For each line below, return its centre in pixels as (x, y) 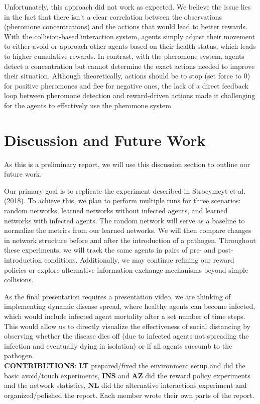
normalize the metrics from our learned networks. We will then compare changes (128, 230)
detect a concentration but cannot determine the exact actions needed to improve (129, 66)
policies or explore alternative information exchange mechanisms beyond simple (126, 269)
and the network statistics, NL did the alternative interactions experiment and (125, 385)
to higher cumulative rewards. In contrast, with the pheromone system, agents (124, 56)
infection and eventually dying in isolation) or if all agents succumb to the (118, 345)
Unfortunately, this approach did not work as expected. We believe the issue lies (127, 7)
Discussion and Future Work (105, 140)
